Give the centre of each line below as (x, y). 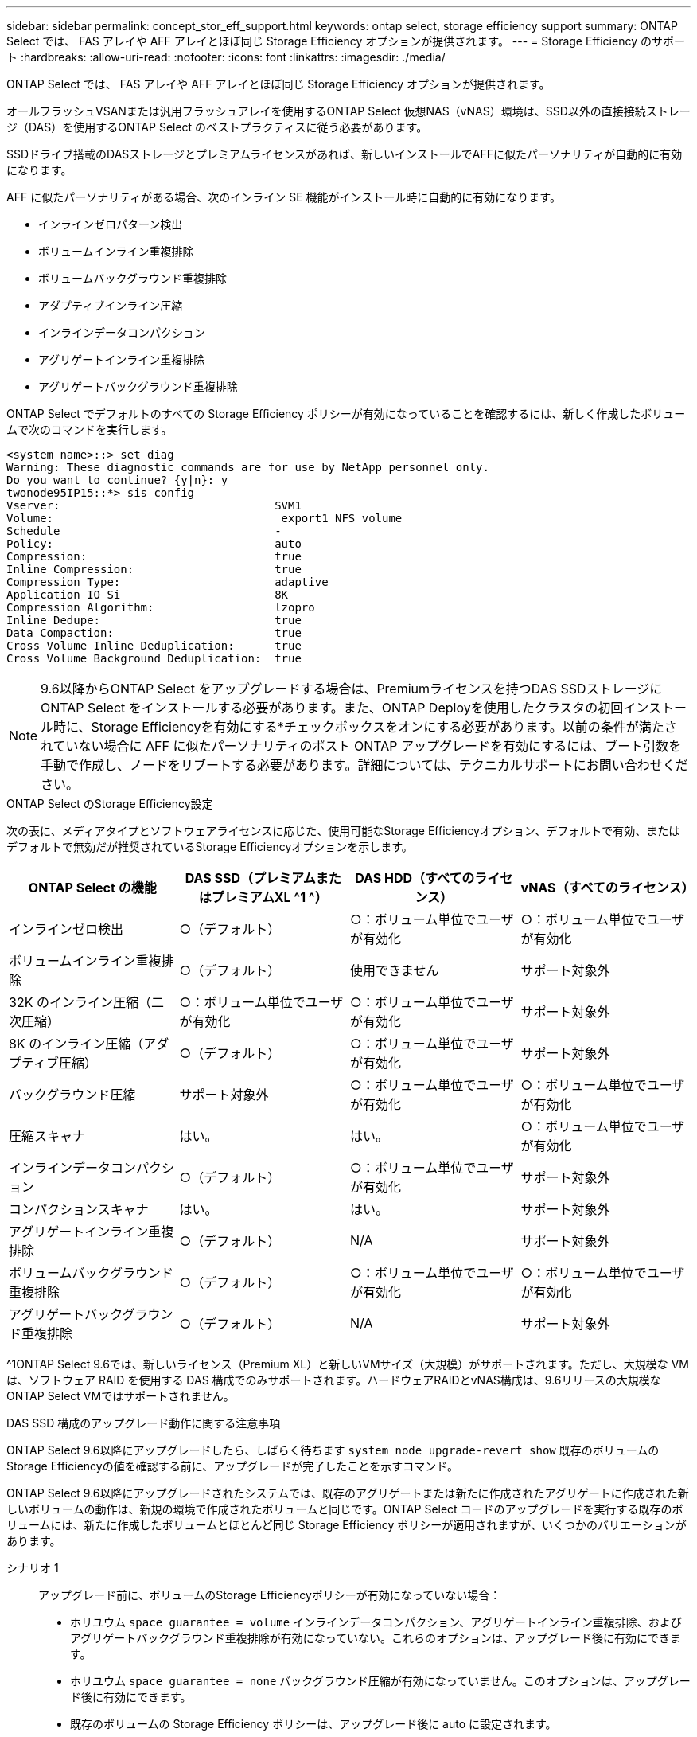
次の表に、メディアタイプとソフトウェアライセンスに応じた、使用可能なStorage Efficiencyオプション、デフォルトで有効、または (343, 831)
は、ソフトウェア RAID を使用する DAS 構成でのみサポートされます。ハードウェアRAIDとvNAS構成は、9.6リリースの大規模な (334, 1380)
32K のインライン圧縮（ (80, 1002)
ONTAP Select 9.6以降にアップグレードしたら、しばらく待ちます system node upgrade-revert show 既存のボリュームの (333, 1450)
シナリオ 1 (33, 1568)
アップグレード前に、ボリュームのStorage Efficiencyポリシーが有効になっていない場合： (270, 1595)
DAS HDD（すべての (415, 878)
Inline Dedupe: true (154, 620)
